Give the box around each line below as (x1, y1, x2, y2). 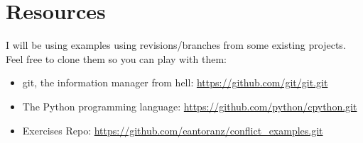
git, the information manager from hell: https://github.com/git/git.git (22, 75, 328, 90)
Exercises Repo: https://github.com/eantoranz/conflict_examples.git (22, 122, 323, 137)
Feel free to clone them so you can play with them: (6, 51, 227, 66)
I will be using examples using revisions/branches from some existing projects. (6, 38, 346, 52)
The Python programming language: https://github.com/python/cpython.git (22, 98, 357, 113)
